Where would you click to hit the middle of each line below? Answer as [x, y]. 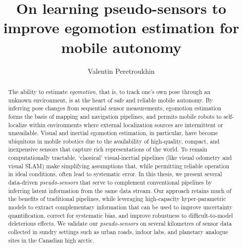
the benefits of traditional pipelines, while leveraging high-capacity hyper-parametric [117, 199]
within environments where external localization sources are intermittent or [126, 124]
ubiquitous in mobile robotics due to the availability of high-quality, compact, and [114, 141]
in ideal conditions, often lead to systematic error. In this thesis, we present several [115, 174]
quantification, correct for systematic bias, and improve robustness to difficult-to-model [121, 215]
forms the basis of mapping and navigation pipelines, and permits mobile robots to [115, 116]
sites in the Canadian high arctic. [51, 240]
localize [18, 124]
